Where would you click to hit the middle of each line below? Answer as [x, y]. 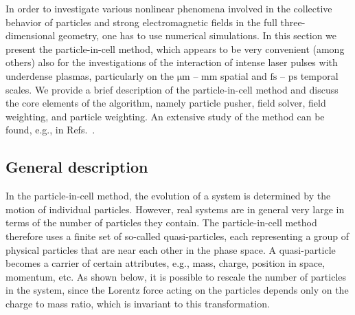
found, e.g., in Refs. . [50, 130]
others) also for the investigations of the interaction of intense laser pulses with [172, 62]
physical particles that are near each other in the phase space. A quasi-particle [171, 249]
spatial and [244, 75]
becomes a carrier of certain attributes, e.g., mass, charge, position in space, [165, 263]
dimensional [31, 35]
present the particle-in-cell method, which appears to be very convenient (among [175, 48]
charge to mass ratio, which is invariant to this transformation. [138, 303]
